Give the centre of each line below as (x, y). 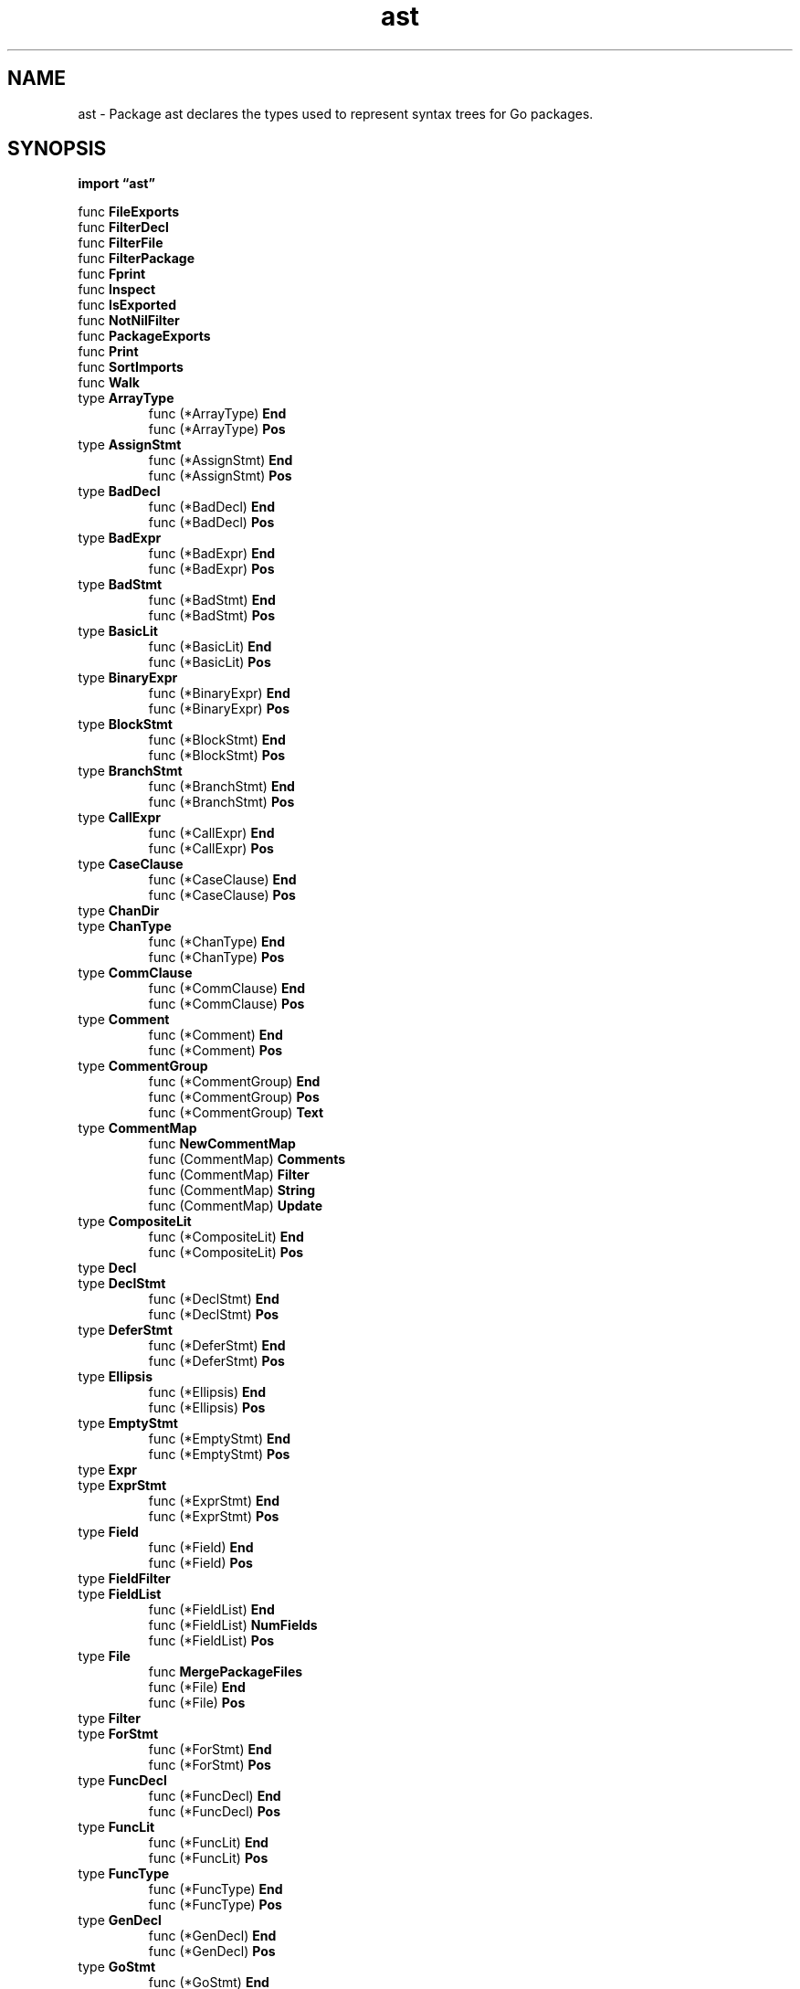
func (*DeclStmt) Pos (214, 1315)
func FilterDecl (123, 227)
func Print (108, 352)
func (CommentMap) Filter (229, 1175)
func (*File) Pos (197, 1703)
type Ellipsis (115, 1377)
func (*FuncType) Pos (215, 1905)
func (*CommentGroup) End (234, 1082)
